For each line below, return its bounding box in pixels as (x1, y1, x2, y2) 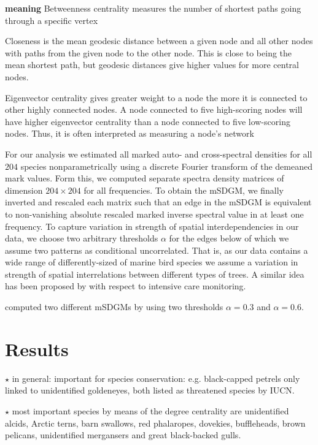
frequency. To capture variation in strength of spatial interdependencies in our (5, 219, 299, 232)
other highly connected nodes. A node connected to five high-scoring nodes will (5, 103, 303, 116)
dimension (5, 183, 43, 196)
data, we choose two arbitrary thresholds (5, 232, 158, 245)
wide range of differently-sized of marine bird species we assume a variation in (5, 256, 298, 268)
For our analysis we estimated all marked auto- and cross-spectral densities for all (5, 147, 312, 160)
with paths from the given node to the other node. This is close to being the (5, 46, 292, 59)
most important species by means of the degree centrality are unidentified (12, 404, 289, 417)
